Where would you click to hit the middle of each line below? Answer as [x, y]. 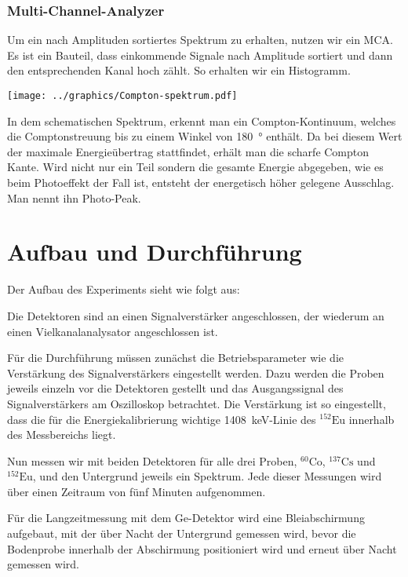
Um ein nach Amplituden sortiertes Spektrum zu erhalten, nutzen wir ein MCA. [200, 40]
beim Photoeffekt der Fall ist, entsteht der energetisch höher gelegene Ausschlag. [201, 183]
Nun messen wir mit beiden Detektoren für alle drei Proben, [152, 460]
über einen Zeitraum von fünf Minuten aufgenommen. [137, 491]
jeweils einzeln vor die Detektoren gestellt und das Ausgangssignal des [175, 388]
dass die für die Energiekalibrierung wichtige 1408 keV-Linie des [162, 419]
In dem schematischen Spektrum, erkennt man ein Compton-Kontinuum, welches [202, 121]
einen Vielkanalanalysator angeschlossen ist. [113, 331]
